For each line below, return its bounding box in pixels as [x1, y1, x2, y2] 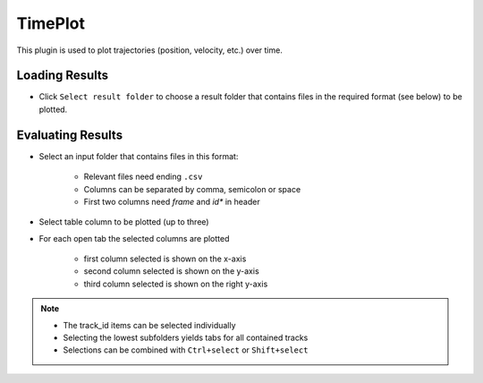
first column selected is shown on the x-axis [83, 253, 247, 264]
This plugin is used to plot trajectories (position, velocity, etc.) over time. [16, 45, 284, 55]
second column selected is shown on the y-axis [83, 266, 259, 277]
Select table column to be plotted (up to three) [38, 217, 209, 227]
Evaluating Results [16, 127, 123, 142]
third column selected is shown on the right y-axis [83, 278, 268, 289]
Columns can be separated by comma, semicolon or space [83, 183, 301, 194]
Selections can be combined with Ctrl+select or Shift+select [63, 345, 309, 355]
